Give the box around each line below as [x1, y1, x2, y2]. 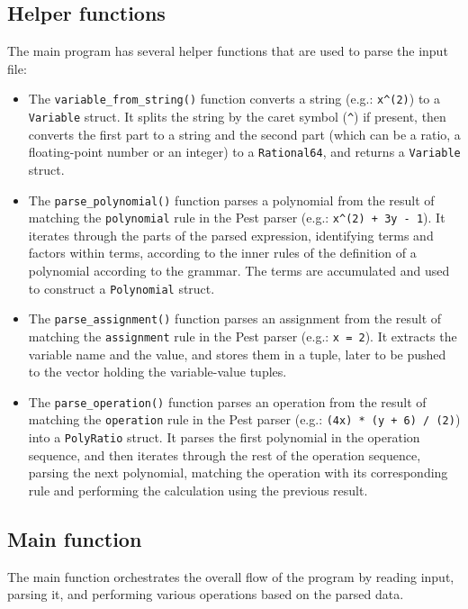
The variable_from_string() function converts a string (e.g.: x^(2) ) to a [28, 89, 440, 108]
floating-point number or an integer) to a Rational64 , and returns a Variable [28, 142, 461, 161]
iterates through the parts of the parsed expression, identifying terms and [28, 225, 434, 244]
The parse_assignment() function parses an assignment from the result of [28, 309, 442, 328]
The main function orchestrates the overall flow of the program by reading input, [7, 567, 454, 586]
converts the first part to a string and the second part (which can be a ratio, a [28, 124, 461, 143]
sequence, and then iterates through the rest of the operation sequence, [28, 445, 421, 464]
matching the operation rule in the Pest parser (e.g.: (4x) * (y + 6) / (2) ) [28, 410, 461, 429]
